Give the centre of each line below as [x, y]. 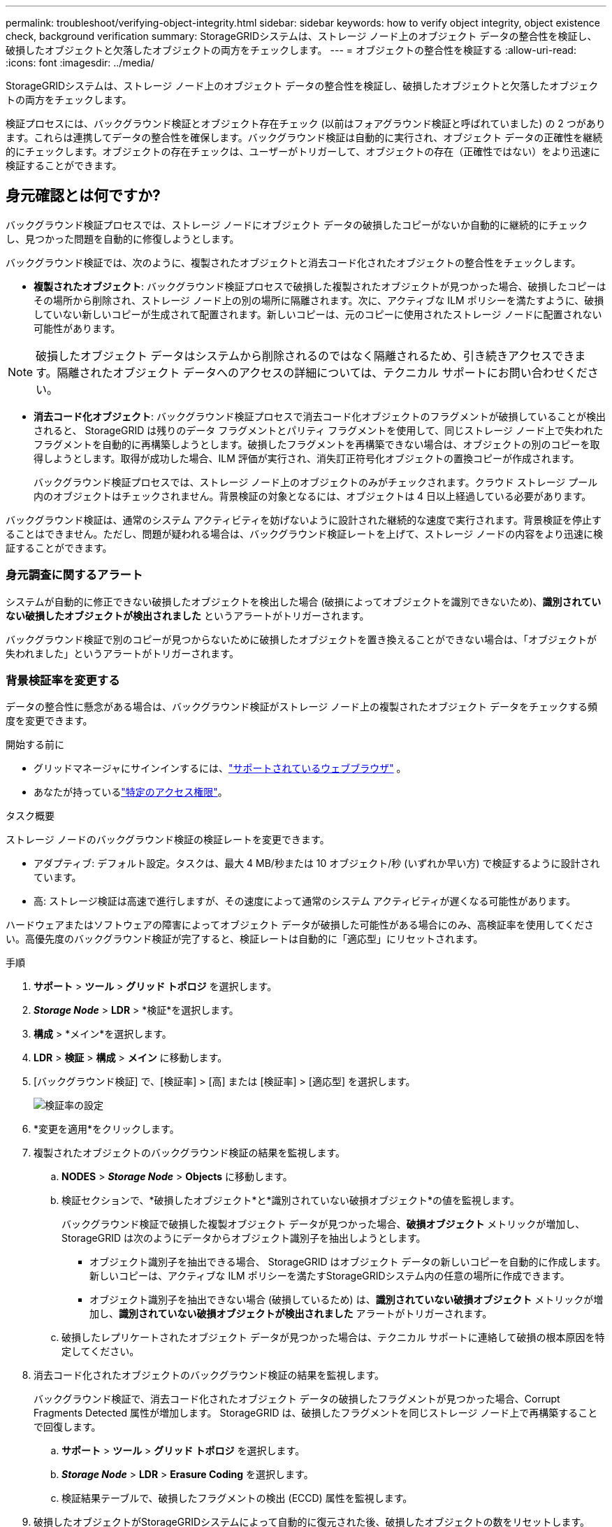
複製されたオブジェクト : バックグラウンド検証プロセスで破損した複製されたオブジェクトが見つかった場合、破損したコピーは [320, 286]
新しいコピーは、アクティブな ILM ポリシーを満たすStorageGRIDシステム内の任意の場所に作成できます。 [330, 1276]
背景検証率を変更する [63, 680]
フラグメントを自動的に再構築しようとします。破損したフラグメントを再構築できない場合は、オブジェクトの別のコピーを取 [317, 444]
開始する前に [35, 745]
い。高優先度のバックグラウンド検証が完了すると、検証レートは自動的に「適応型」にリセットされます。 [245, 939]
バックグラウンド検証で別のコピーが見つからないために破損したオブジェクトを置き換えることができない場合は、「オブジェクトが [301, 639]
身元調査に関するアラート [74, 575]
